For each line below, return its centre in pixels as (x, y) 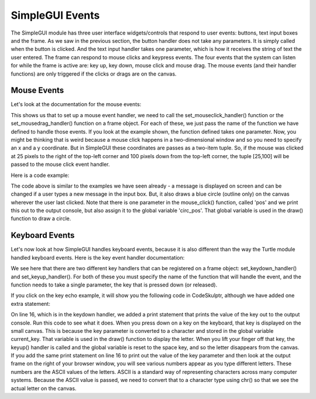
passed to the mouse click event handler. (60, 165)
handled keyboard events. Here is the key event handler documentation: (98, 257)
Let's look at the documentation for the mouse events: (76, 104)
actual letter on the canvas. (44, 388)
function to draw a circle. (41, 219)
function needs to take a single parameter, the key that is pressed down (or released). (114, 285)
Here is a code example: (40, 175)
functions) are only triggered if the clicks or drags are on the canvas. (94, 74)
